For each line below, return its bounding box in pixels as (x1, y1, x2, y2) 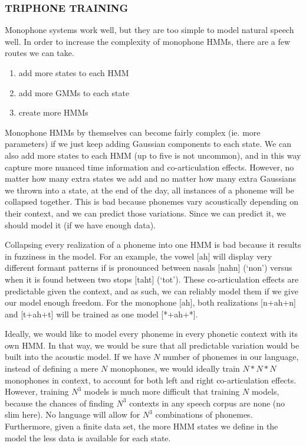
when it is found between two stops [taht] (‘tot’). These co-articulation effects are (5, 273, 299, 285)
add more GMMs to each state (18, 86, 130, 99)
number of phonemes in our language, (162, 350, 299, 363)
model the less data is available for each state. (5, 431, 171, 444)
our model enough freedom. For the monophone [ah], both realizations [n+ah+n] (5, 296, 297, 309)
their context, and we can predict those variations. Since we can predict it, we (5, 206, 287, 219)
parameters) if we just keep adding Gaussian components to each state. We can (5, 137, 291, 150)
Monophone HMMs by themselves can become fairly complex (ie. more (5, 126, 261, 138)
